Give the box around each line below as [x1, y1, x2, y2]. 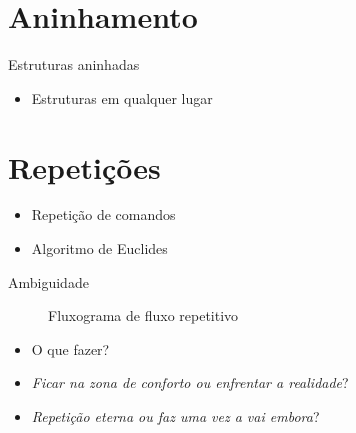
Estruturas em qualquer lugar [31, 87, 213, 108]
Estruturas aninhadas [8, 54, 140, 75]
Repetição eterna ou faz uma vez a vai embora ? [31, 406, 320, 426]
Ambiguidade [8, 271, 89, 292]
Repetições [8, 146, 161, 187]
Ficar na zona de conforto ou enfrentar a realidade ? [31, 372, 349, 393]
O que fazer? [31, 338, 110, 359]
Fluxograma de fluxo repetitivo [48, 305, 239, 326]
